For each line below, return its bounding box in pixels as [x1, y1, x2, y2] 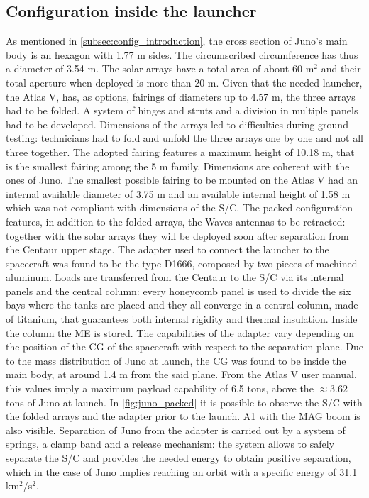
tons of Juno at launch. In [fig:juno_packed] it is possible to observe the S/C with [6, 394, 363, 409]
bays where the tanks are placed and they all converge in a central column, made [6, 297, 358, 312]
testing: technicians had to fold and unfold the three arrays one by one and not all [6, 131, 363, 145]
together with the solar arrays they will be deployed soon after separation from [6, 228, 349, 243]
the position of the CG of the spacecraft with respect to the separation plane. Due [6, 339, 363, 354]
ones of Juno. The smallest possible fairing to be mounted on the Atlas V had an [6, 172, 358, 187]
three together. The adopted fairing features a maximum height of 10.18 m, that [6, 144, 355, 159]
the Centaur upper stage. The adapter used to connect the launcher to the [6, 242, 329, 257]
